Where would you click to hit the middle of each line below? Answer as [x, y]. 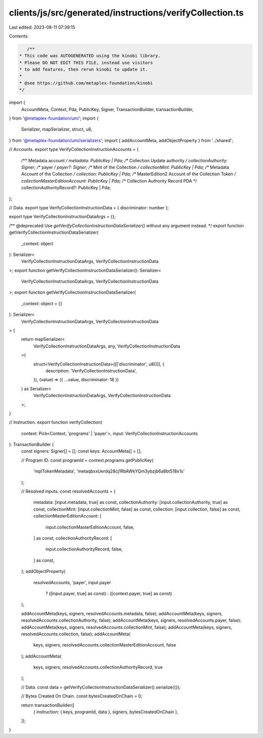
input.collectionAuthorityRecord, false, [84, 549]
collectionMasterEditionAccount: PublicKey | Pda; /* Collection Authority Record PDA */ [109, 181]
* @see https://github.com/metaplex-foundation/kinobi [86, 83]
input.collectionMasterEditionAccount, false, [90, 527]
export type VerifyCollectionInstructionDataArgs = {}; [62, 217]
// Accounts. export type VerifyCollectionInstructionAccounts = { [74, 149]
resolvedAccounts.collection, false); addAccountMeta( [76, 634]
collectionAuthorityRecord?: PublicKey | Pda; [66, 188]
